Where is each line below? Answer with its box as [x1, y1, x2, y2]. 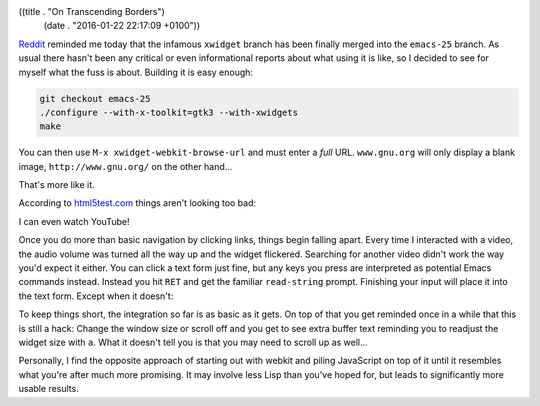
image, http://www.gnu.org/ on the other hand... [18, 160, 233, 172]
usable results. [18, 383, 79, 395]
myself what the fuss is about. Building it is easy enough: [18, 66, 254, 78]
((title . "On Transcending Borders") [18, 6, 165, 17]
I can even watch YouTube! [18, 215, 130, 227]
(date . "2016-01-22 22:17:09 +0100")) [43, 20, 201, 32]
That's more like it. [18, 179, 95, 191]
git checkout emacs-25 [39, 93, 151, 104]
